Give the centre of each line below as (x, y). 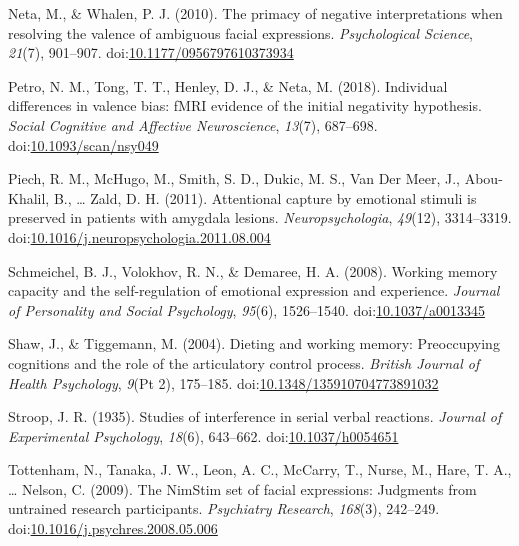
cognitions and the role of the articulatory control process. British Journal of (244, 362)
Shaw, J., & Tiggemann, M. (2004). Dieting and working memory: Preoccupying (254, 343)
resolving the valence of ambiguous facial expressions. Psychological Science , (241, 32)
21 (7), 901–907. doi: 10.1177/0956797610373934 (151, 52)
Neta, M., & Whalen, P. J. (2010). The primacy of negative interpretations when (255, 13)
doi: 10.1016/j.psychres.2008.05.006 (113, 528)
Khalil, (29, 197)
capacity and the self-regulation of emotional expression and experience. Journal (254, 290)
